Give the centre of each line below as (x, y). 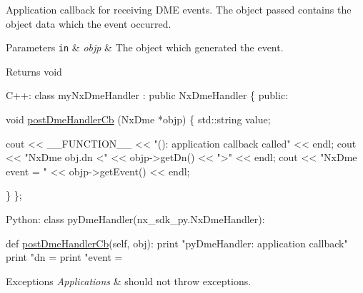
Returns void (34, 71)
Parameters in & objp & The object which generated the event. (145, 47)
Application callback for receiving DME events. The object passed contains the (179, 9)
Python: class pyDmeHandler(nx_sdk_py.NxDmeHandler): (135, 219)
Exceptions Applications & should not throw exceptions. (129, 281)
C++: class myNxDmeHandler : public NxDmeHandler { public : (147, 95)
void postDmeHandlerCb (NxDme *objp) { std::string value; (138, 119)
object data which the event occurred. (89, 23)
